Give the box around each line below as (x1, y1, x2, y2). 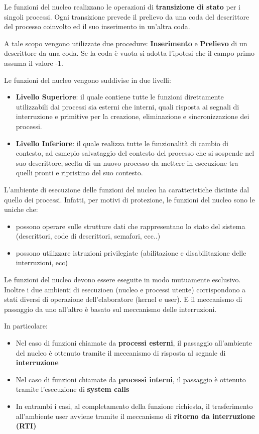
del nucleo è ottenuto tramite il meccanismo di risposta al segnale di (16, 347, 226, 358)
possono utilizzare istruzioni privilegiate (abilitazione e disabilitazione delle (16, 247, 246, 258)
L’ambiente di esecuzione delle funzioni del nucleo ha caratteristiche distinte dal (4, 184, 249, 194)
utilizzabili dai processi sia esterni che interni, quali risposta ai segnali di (16, 101, 239, 112)
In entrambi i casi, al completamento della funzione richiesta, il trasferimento (16, 401, 253, 411)
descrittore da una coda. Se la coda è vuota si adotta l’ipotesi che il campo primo (4, 48, 254, 58)
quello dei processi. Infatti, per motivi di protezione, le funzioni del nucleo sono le (4, 194, 255, 204)
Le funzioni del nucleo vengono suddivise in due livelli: (4, 74, 171, 85)
